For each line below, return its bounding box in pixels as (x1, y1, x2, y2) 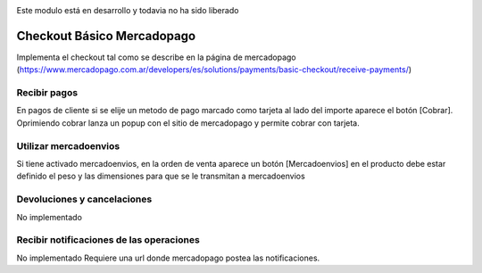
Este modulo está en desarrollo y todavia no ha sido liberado (16, 5, 239, 15)
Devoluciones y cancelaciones (16, 193, 153, 205)
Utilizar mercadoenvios (16, 139, 120, 152)
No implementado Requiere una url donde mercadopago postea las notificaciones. (16, 252, 320, 263)
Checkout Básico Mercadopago (16, 28, 196, 44)
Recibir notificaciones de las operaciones (16, 234, 200, 246)
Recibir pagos (16, 87, 79, 99)
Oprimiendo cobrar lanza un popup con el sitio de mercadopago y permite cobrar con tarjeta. (16, 117, 361, 128)
